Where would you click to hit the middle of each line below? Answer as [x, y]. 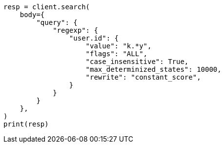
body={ [32, 15]
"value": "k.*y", [119, 46]
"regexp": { [75, 30]
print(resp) [26, 124]
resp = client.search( [47, 7]
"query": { [57, 22]
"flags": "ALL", [117, 54]
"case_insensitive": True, [137, 62]
